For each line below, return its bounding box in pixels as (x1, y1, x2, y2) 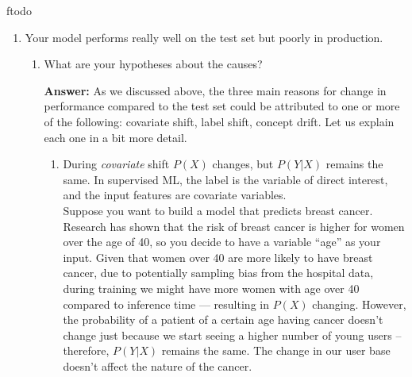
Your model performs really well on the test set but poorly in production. (25, 29, 383, 45)
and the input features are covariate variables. (63, 187, 287, 203)
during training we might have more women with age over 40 (63, 279, 360, 296)
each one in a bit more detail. (44, 129, 187, 145)
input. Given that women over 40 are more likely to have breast (63, 248, 373, 265)
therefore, (63, 342, 110, 359)
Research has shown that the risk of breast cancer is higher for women (63, 217, 405, 234)
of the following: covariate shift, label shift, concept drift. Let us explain (44, 113, 395, 129)
